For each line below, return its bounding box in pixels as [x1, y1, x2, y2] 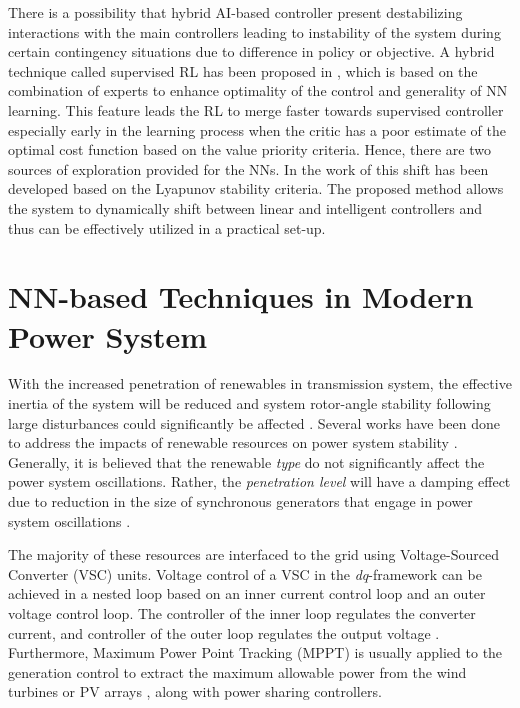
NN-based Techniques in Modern [8, 276, 474, 317]
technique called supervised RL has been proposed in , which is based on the [8, 60, 478, 81]
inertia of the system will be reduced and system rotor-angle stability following [8, 393, 491, 414]
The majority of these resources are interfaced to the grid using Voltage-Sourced [8, 544, 499, 565]
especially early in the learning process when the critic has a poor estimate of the [8, 119, 506, 140]
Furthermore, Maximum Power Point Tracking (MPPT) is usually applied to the [8, 642, 503, 663]
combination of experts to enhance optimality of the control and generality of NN [8, 80, 508, 101]
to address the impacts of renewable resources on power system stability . [8, 432, 458, 453]
